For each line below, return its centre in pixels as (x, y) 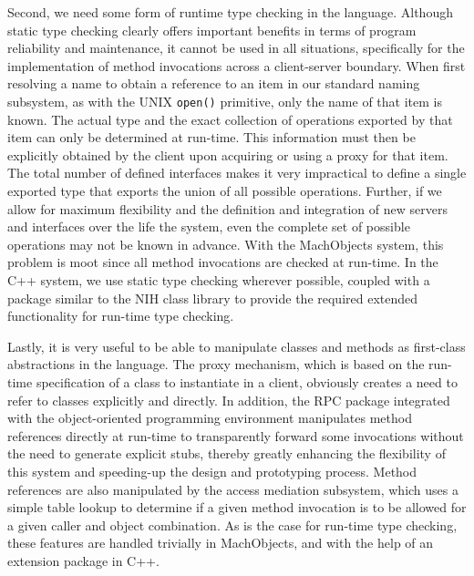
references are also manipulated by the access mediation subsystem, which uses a (233, 489)
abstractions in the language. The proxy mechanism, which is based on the (216, 364)
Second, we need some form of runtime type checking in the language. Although (230, 12)
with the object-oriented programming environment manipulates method (210, 418)
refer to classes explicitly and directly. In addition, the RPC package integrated (229, 400)
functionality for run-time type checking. (121, 316)
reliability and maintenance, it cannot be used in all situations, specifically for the (236, 48)
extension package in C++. (83, 560)
